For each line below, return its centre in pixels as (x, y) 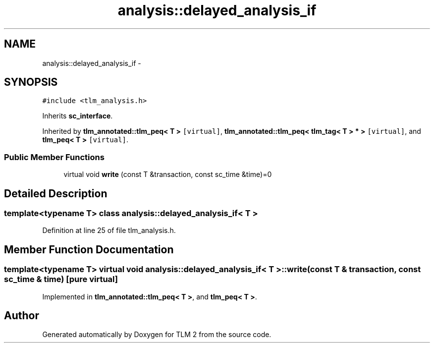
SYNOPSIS (31, 82)
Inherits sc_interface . (78, 116)
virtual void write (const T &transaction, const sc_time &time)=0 (168, 174)
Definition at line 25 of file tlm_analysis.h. (109, 231)
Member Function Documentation (89, 249)
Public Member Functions (54, 157)
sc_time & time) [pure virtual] (61, 279)
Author (22, 316)
